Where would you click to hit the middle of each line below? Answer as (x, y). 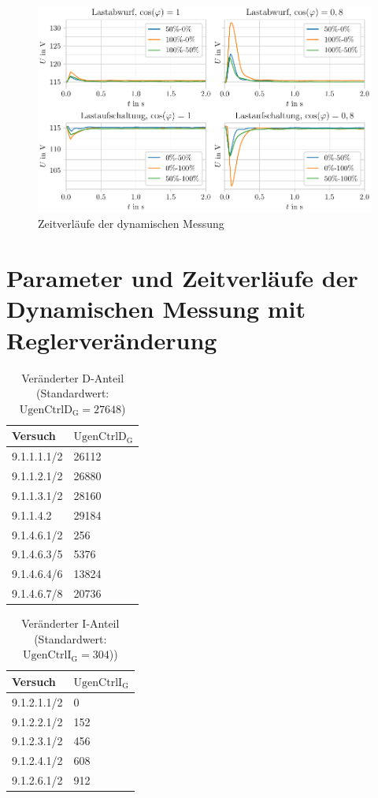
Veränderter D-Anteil (73, 377)
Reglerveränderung (112, 339)
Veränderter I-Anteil (70, 623)
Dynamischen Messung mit (156, 309)
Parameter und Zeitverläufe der (182, 278)
